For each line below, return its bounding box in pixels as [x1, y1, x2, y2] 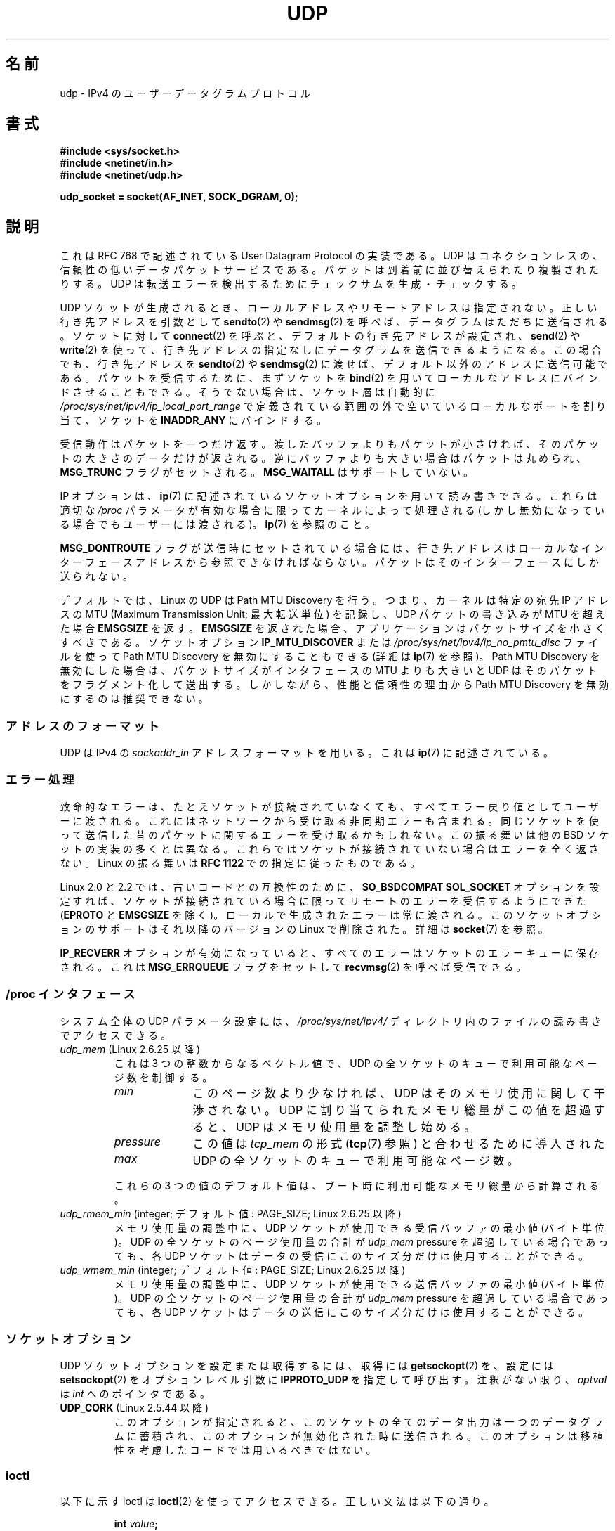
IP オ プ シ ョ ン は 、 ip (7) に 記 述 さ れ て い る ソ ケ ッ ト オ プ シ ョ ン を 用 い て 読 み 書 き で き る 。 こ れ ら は [60, 490, 597, 503]
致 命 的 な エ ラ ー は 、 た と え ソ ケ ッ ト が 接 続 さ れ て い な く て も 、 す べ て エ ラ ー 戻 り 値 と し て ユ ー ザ [60, 800, 599, 813]
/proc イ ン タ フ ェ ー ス [6, 987, 135, 1002]
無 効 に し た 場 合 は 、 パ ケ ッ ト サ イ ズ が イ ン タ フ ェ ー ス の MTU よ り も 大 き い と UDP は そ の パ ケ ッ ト [60, 664, 597, 677]
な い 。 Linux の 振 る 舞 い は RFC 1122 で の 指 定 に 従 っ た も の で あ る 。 [60, 856, 421, 869]
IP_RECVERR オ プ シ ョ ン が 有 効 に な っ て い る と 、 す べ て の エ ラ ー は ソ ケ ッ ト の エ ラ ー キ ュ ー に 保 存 [60, 946, 599, 959]
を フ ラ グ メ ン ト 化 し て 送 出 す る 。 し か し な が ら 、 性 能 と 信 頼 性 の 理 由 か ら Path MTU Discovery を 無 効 [60, 678, 609, 691]
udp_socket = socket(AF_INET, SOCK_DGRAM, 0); [60, 190, 298, 203]
